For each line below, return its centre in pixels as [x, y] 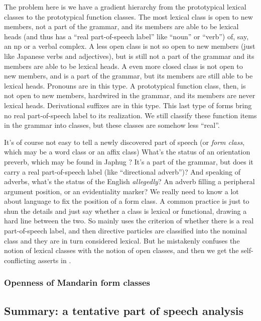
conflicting [20, 260]
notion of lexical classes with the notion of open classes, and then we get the [121, 250]
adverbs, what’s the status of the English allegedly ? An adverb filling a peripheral [129, 181]
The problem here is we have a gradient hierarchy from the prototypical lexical [125, 7]
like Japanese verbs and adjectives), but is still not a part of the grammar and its [129, 56]
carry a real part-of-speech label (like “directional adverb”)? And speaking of [122, 171]
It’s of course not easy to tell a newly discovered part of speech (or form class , [124, 142]
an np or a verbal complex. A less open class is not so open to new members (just [130, 46]
